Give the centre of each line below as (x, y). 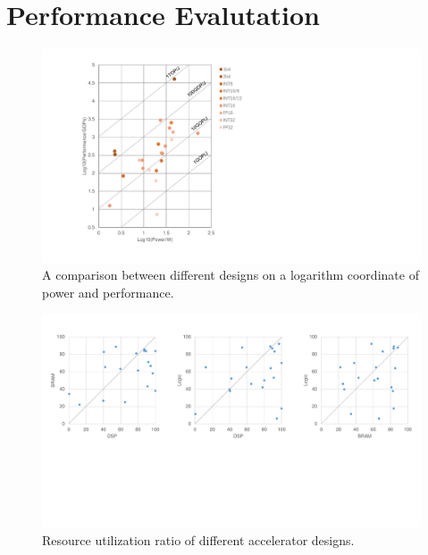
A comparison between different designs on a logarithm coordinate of (231, 275)
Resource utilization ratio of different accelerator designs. (198, 539)
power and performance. (108, 292)
